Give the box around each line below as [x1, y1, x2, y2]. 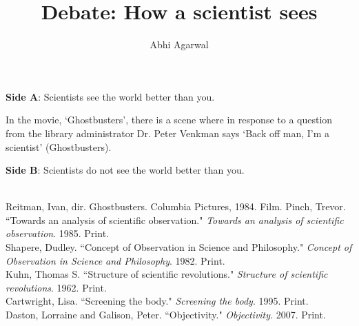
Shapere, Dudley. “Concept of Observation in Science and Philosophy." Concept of [6, 240, 352, 254]
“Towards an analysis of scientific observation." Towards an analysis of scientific [6, 212, 344, 227]
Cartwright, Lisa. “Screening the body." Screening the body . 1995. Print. [6, 294, 309, 308]
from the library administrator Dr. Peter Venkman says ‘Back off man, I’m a [6, 125, 330, 140]
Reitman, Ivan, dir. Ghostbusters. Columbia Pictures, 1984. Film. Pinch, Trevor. [6, 199, 346, 214]
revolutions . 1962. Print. [6, 280, 107, 294]
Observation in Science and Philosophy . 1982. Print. [6, 253, 225, 267]
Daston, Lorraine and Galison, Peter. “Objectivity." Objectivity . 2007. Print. [6, 307, 326, 322]
